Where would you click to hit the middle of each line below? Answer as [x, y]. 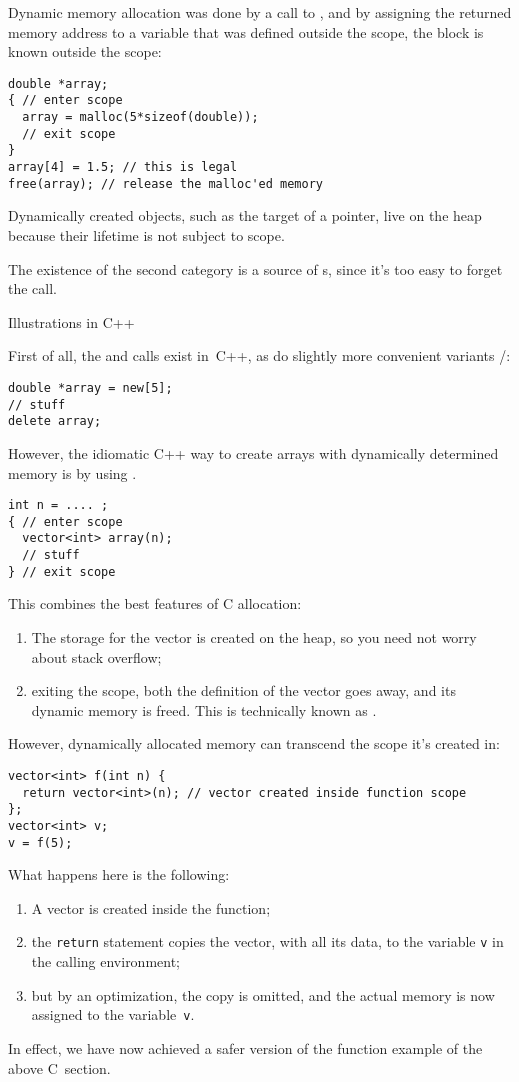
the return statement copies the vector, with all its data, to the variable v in [267, 941]
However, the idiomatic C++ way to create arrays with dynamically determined [253, 452]
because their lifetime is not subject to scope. [146, 234]
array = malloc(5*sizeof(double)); [140, 117]
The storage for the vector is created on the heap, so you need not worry [254, 636]
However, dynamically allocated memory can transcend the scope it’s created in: [254, 743]
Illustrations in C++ [71, 321]
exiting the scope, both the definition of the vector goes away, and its [243, 690]
